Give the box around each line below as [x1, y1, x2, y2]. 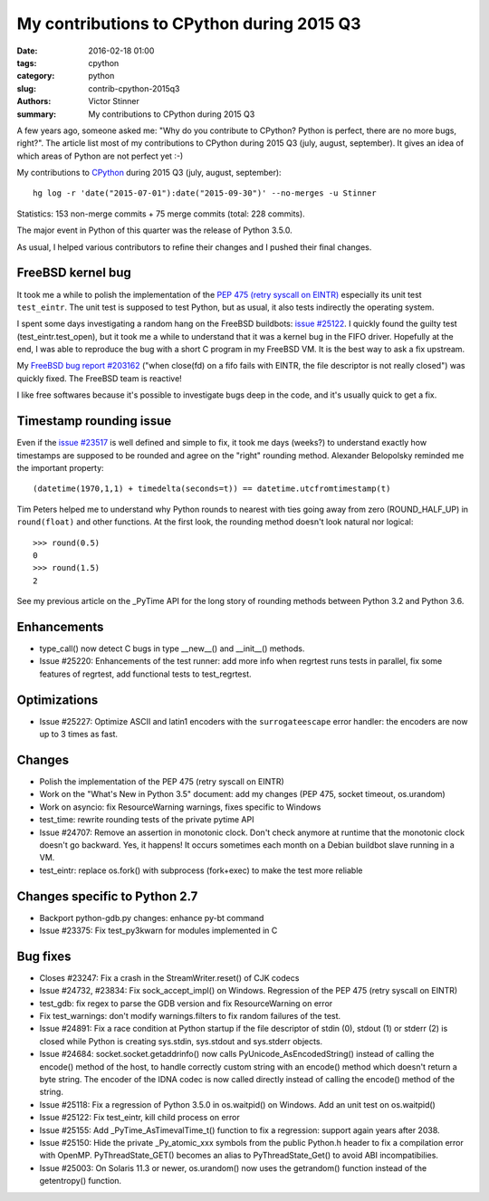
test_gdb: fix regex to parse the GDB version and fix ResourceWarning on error [39, 997, 333, 1009]
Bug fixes [16, 948, 72, 964]
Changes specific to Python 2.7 [16, 889, 198, 904]
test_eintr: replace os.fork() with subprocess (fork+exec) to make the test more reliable [39, 865, 363, 876]
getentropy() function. [39, 1176, 122, 1187]
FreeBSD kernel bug [16, 265, 131, 281]
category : [16, 71, 55, 82]
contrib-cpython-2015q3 [88, 82, 180, 94]
